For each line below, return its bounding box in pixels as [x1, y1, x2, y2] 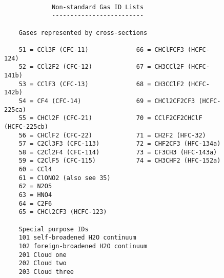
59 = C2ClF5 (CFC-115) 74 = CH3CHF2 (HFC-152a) [18, 157, 221, 165]
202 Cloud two [18, 260, 67, 267]
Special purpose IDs [18, 225, 89, 233]
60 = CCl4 [18, 166, 52, 173]
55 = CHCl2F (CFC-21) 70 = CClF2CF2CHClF [18, 114, 202, 122]
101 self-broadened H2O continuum [18, 234, 136, 242]
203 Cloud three [18, 268, 74, 275]
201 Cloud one [18, 251, 67, 259]
